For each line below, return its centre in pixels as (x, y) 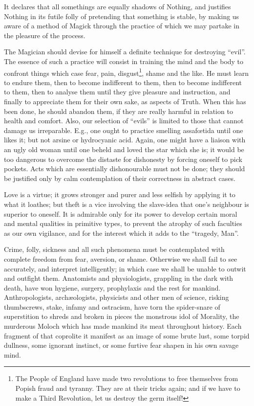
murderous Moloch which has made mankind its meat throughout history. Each (123, 326)
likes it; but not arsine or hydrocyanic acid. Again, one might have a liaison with (125, 140)
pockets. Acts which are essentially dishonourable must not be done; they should (125, 169)
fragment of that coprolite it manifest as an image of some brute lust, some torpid (127, 335)
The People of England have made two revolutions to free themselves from (127, 378)
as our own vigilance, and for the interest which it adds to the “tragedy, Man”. (121, 233)
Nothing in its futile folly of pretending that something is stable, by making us (122, 16)
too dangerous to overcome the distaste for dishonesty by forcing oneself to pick (123, 159)
